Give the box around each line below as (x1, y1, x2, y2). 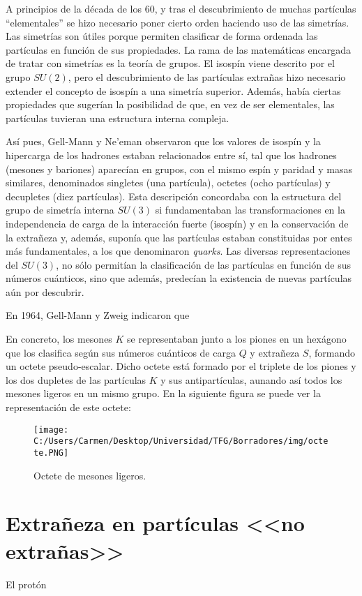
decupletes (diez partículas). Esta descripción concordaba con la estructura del (6, 188, 342, 203)
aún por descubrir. (6, 284, 84, 299)
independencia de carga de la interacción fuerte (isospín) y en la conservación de (6, 216, 349, 230)
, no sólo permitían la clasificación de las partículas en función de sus (56, 257, 352, 271)
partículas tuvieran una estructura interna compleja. (6, 110, 229, 125)
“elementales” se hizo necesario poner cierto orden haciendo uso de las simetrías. (6, 15, 349, 29)
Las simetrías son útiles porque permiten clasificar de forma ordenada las (6, 29, 318, 43)
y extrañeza (250, 345, 300, 359)
